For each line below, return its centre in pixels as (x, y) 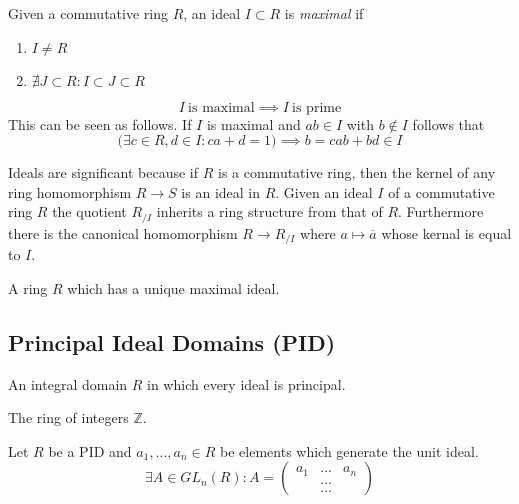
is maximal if (324, 13)
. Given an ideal (324, 191)
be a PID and (90, 450)
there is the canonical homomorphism (123, 232)
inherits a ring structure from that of (269, 211)
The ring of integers (68, 417)
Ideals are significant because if (103, 172)
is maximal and (253, 123)
